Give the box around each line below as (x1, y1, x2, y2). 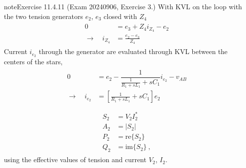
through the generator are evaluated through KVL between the (39, 46, 228, 56)
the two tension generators (4, 11, 83, 21)
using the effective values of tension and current (4, 154, 146, 165)
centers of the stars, (4, 56, 63, 66)
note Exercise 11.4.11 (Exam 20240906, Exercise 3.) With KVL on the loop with (4, 1, 242, 11)
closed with (103, 11, 137, 21)
